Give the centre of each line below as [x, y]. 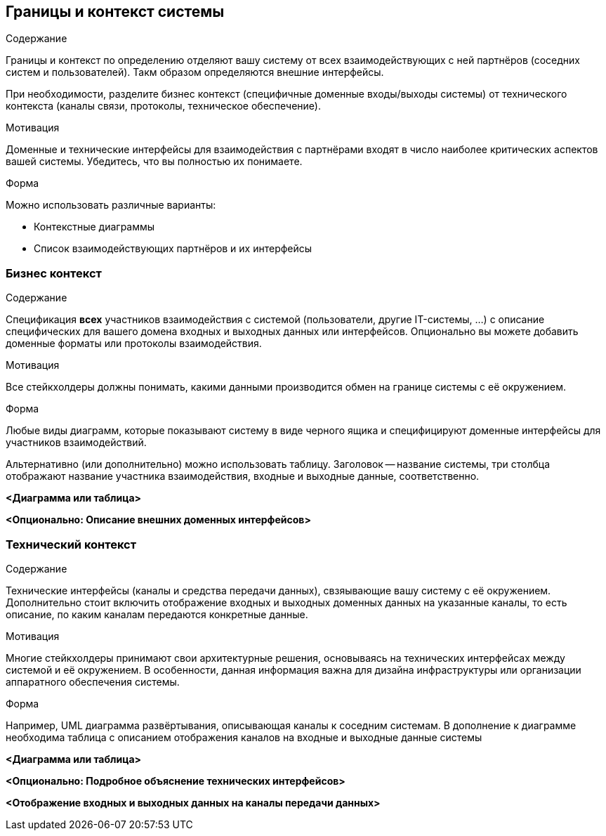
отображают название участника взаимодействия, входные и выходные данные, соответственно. [243, 476]
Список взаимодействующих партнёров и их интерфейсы [173, 249]
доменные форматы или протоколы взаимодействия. [134, 344]
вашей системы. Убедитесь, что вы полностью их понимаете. [154, 162]
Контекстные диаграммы [94, 227]
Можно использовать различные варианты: [111, 205]
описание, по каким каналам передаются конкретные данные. [157, 614]
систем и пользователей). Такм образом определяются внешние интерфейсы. [195, 72]
